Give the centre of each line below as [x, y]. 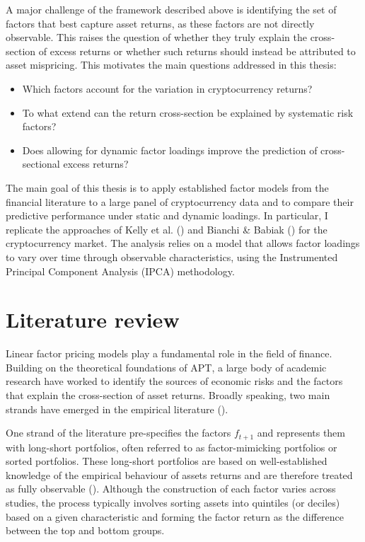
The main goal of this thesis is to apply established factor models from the [167, 187]
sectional [41, 164]
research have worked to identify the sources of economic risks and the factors [174, 381]
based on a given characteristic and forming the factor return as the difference [175, 516]
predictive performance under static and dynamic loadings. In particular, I [167, 215]
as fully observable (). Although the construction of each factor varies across [171, 489]
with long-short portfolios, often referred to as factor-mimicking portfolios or [172, 447]
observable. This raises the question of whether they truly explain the [156, 37]
